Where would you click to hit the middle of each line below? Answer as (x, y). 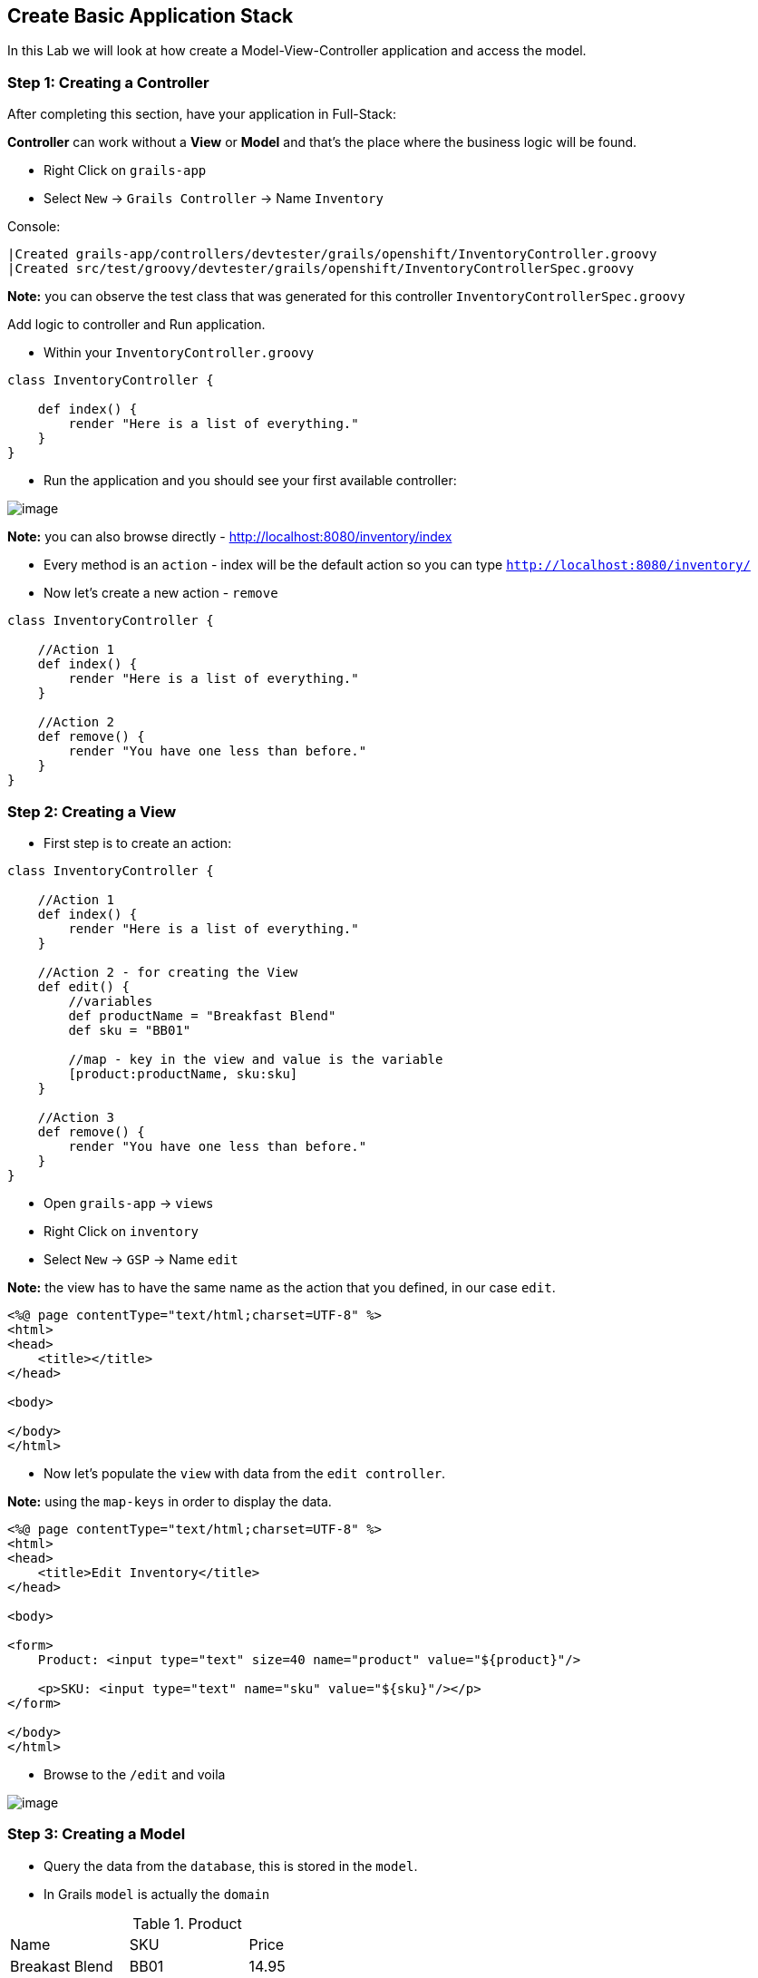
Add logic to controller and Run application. (136, 325)
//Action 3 (76, 1117)
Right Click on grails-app (125, 171)
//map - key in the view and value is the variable (256, 1059)
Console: (34, 227)
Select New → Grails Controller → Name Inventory (214, 199)
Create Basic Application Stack (151, 16)
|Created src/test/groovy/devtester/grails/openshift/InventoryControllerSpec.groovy (321, 269)
